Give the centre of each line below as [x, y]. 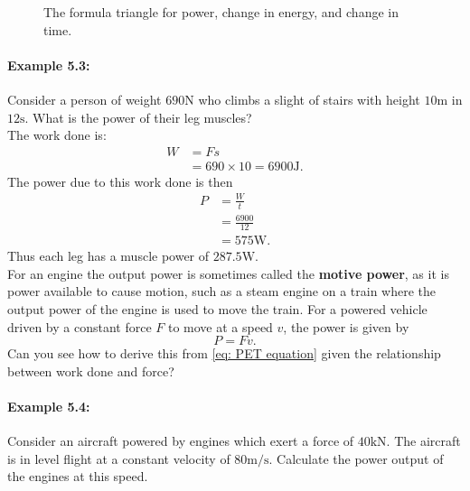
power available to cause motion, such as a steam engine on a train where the [222, 291]
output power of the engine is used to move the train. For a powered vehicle [217, 308]
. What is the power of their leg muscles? [138, 117]
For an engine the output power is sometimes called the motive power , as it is [228, 273]
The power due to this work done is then [120, 181]
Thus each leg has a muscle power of [108, 256]
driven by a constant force [80, 326]
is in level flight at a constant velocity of [119, 458]
